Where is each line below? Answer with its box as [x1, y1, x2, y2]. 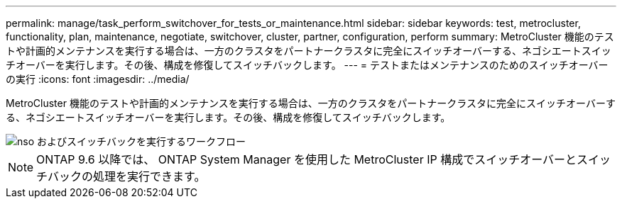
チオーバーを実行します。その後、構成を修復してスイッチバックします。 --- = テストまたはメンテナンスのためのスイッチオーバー [6, 59, 609, 71]
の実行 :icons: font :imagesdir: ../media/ [6, 73, 190, 85]
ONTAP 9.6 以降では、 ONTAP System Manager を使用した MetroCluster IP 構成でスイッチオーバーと [36, 152, 577, 166]
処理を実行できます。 [93, 169, 206, 183]
